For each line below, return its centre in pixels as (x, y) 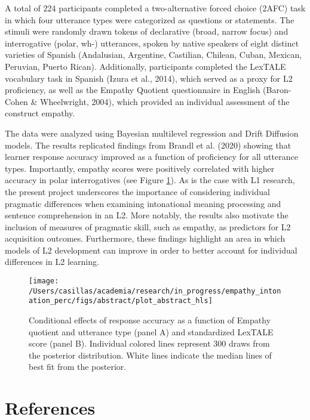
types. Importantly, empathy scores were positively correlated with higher (140, 168)
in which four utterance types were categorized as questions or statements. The (150, 19)
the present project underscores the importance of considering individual (137, 191)
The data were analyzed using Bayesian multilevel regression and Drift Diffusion (152, 133)
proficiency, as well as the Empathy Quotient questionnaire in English (133, 90)
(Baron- (277, 90)
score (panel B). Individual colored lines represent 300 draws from (149, 343)
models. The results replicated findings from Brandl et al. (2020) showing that (148, 145)
